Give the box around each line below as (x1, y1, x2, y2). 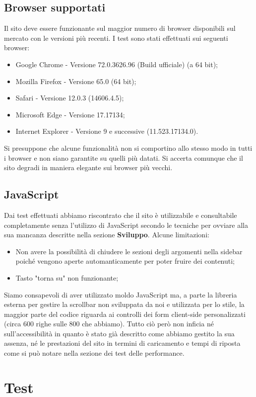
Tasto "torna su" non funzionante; (15, 272, 119, 283)
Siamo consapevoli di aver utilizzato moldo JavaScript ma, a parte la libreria (4, 289, 237, 299)
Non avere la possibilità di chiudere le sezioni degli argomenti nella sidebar (15, 246, 243, 256)
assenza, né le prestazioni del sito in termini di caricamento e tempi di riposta (4, 338, 241, 348)
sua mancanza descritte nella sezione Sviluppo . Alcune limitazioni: (4, 229, 209, 240)
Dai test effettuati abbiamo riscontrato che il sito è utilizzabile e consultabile (4, 209, 237, 220)
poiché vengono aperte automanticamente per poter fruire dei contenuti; (15, 256, 235, 266)
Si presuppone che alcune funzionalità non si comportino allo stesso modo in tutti (4, 142, 253, 153)
